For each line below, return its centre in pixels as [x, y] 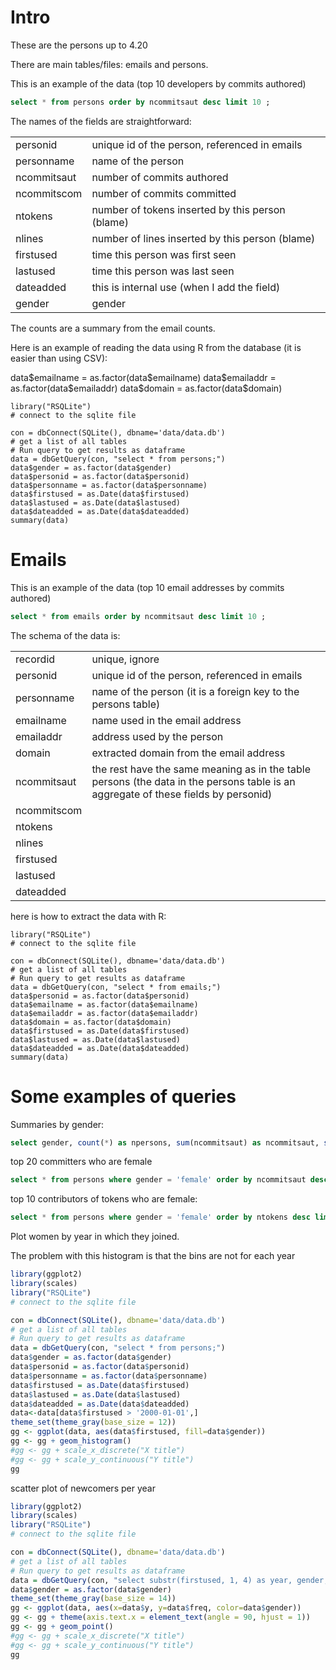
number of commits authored [160, 177]
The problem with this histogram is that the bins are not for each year [153, 1256]
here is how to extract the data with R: [88, 916]
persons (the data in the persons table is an [193, 781]
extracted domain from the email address [188, 753]
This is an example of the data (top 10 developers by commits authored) [158, 83]
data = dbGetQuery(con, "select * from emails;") [116, 987]
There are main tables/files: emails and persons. [109, 64]
